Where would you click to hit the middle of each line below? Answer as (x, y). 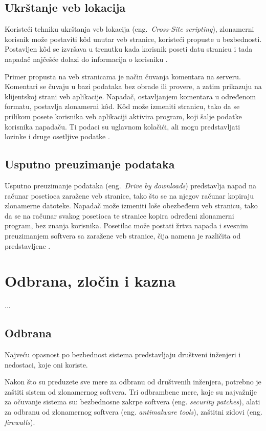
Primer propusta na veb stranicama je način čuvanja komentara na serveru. (123, 76)
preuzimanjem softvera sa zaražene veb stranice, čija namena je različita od (123, 235)
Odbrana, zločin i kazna (90, 281)
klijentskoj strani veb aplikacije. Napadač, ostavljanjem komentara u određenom (130, 96)
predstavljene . (28, 245)
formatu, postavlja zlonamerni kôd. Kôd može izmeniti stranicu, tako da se (122, 106)
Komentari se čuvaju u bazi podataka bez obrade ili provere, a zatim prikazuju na (133, 86)
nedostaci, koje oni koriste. (46, 364)
